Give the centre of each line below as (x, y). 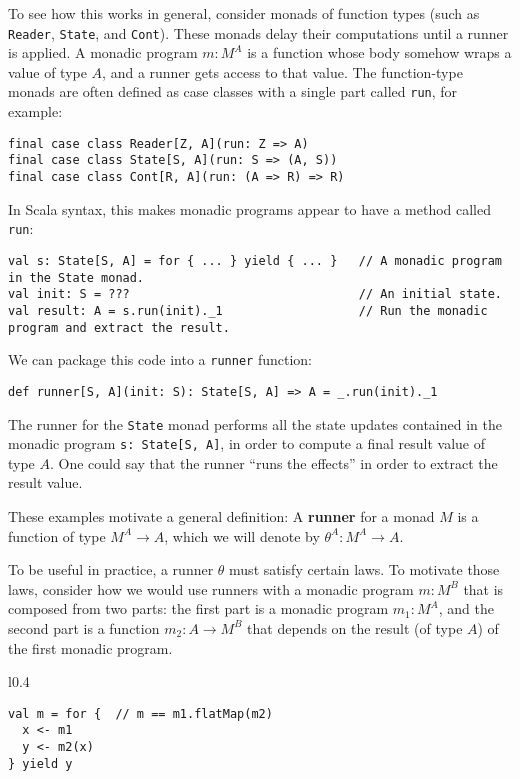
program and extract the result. (119, 327)
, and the (466, 608)
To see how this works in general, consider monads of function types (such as (244, 13)
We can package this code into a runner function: (160, 359)
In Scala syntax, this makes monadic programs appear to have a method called (250, 208)
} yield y (40, 763)
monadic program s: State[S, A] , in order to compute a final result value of (246, 443)
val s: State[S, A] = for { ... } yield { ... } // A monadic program (255, 260)
